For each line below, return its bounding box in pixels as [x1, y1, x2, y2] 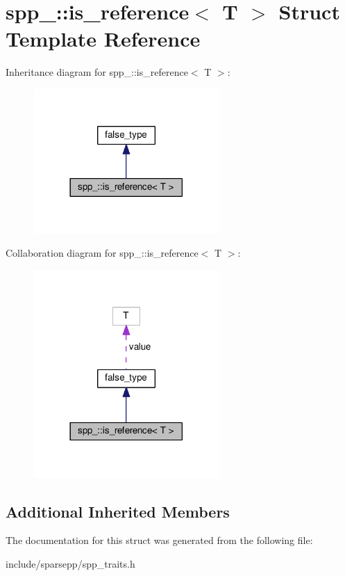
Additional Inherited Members [6, 500, 230, 522]
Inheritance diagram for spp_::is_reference [6, 65, 188, 79]
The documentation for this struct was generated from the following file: [6, 533, 313, 547]
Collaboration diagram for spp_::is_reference [6, 246, 199, 260]
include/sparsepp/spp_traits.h [6, 557, 135, 571]
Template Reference [6, 24, 201, 53]
